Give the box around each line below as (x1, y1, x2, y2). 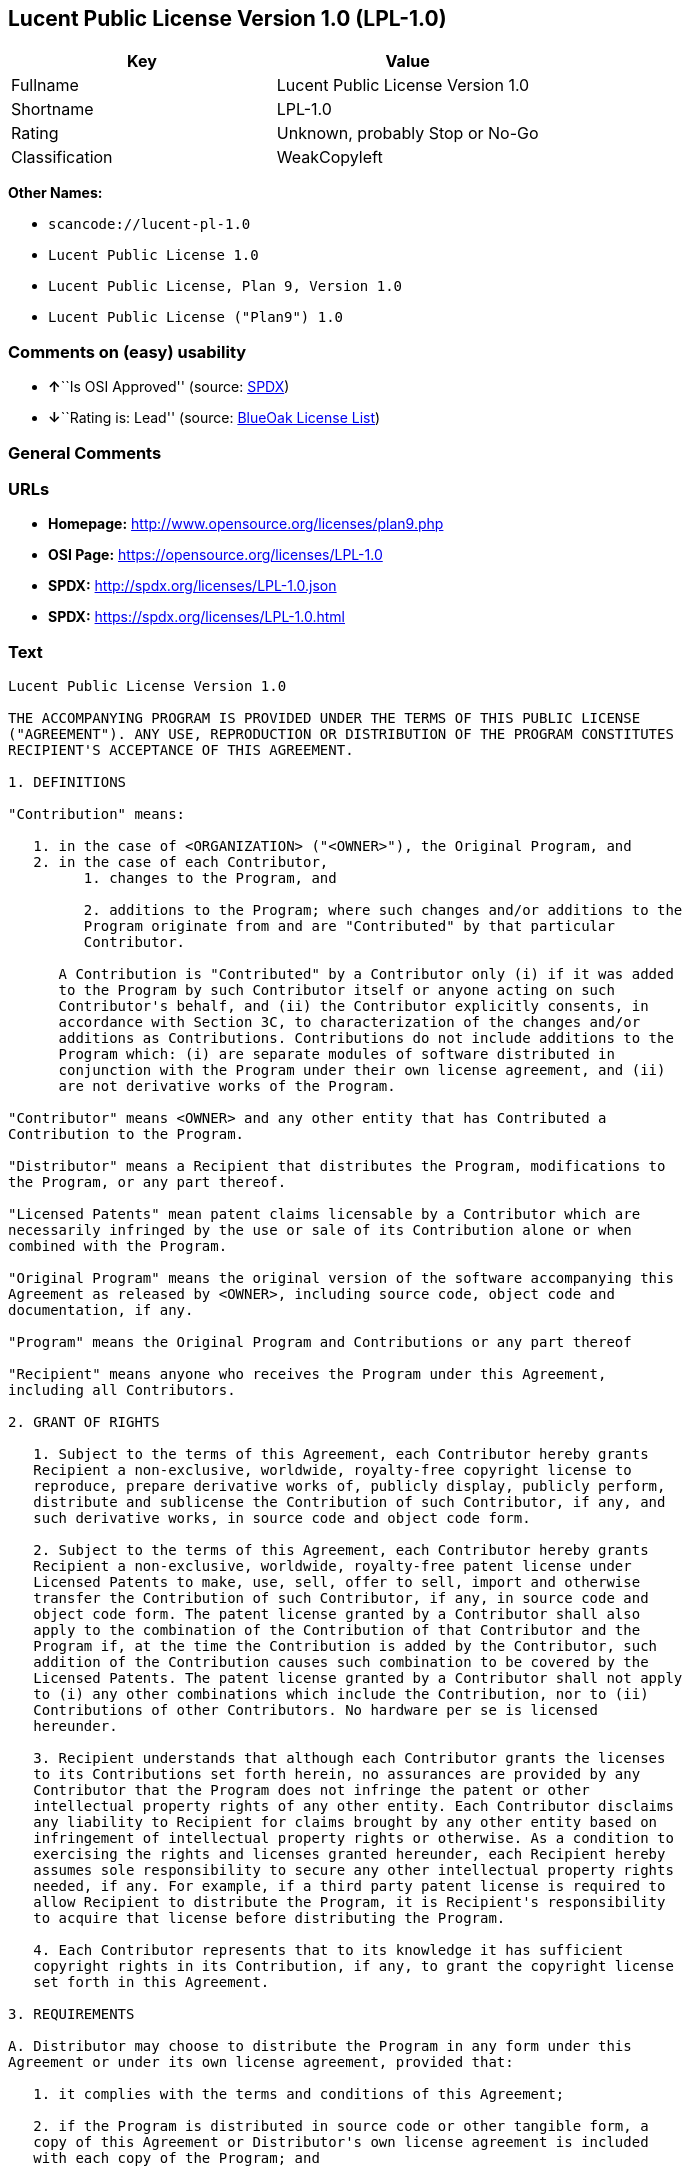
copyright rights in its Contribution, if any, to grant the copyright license (33, 1958, 674, 1975)
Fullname (11, 75, 79, 96)
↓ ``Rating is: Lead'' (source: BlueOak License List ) (48, 409, 381, 427)
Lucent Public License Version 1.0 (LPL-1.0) (8, 6, 447, 31)
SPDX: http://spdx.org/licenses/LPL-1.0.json (48, 577, 337, 595)
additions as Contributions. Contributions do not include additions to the (58, 1030, 674, 1047)
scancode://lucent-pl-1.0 (48, 216, 251, 233)
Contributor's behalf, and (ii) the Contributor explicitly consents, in (58, 998, 649, 1015)
